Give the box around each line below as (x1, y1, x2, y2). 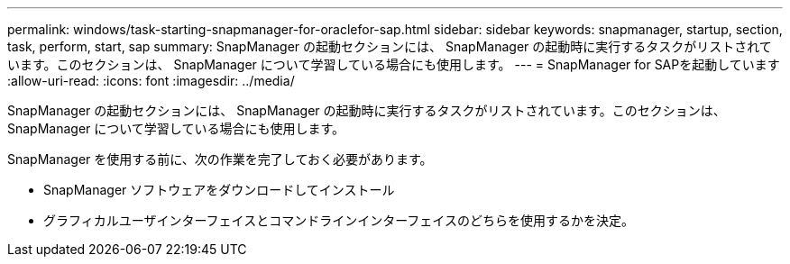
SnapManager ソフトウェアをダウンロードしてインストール (43, 182, 395, 197)
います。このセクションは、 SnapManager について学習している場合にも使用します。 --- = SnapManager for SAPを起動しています (7, 57, 780, 72)
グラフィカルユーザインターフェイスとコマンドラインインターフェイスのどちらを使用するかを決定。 (43, 213, 634, 228)
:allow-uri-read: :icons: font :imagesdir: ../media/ (7, 73, 295, 88)
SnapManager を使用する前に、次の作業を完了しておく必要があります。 (7, 151, 433, 167)
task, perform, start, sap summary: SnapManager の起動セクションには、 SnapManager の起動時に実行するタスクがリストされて (7, 39, 772, 54)
